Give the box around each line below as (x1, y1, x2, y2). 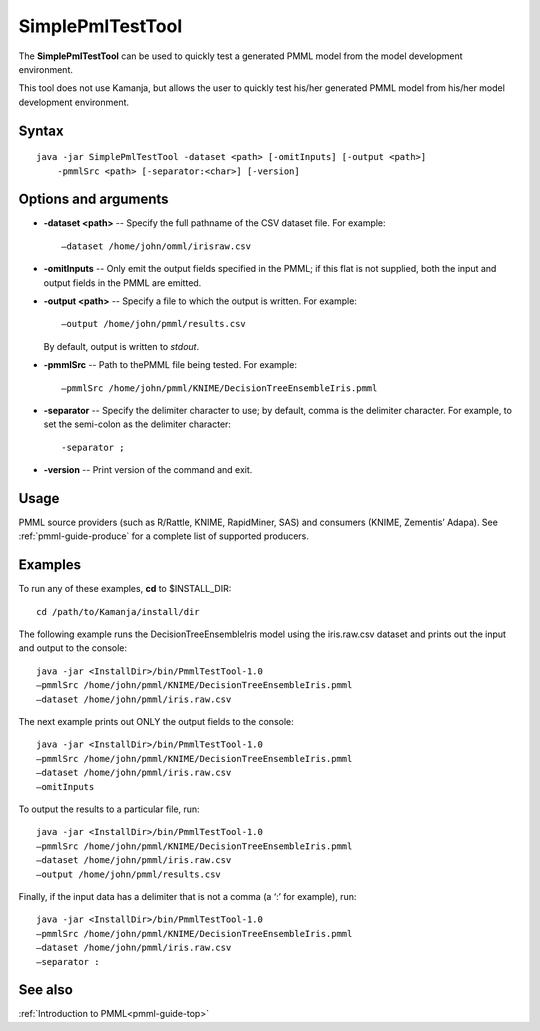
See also (18, 981, 74, 999)
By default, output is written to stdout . (43, 340, 200, 352)
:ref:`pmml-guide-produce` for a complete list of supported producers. (18, 530, 310, 542)
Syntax (18, 122, 64, 139)
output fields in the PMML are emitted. (43, 276, 202, 289)
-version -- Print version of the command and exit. (43, 464, 253, 476)
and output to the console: (18, 642, 128, 654)
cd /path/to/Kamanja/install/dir (36, 606, 200, 617)
